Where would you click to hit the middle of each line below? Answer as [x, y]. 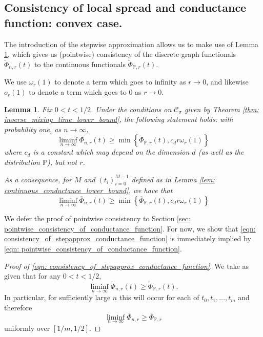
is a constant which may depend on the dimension [111, 152]
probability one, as [33, 129]
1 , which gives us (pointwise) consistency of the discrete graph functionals [120, 54]
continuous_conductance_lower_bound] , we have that [88, 190]
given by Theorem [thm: [221, 109]
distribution [22, 162]
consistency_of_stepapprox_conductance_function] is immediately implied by [128, 238]
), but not [62, 162]
